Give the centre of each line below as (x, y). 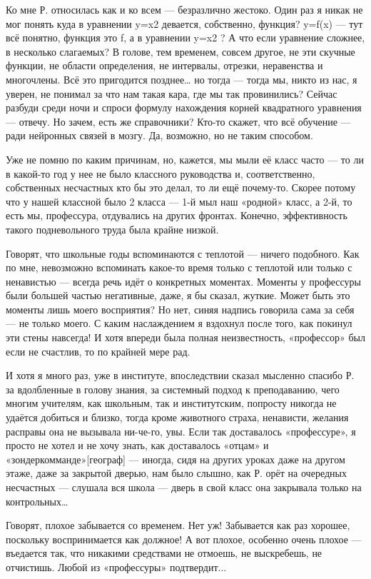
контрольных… (37, 501)
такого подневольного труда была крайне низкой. (112, 229)
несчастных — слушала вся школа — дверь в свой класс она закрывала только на (184, 487)
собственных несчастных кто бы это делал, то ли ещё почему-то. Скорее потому (181, 187)
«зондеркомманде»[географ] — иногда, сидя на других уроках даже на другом (176, 459)
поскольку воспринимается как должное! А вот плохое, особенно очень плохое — (184, 539)
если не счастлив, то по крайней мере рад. (98, 351)
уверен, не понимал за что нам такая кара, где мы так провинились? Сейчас (172, 93)
